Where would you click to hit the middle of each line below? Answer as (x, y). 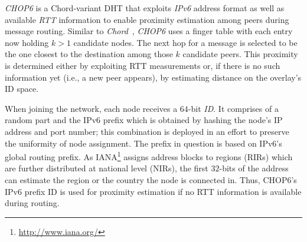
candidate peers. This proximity (240, 54)
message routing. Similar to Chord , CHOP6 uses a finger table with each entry (149, 31)
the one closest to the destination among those (89, 54)
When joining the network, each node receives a (91, 108)
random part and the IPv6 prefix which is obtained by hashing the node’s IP (144, 120)
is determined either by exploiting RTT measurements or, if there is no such (143, 65)
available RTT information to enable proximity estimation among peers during (147, 19)
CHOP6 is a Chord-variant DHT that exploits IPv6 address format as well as (145, 8)
